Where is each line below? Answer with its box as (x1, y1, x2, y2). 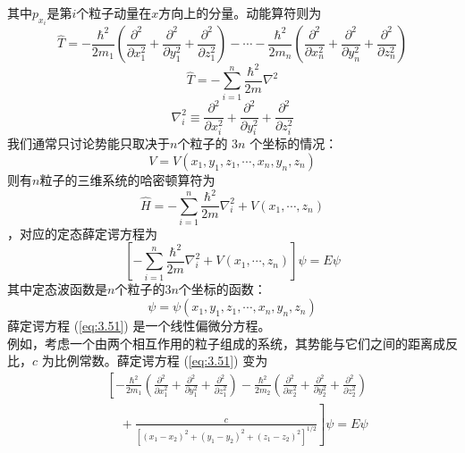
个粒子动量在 (76, 4, 152, 21)
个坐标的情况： (249, 134, 338, 153)
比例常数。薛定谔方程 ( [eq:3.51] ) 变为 (54, 351, 268, 370)
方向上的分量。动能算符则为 (158, 4, 322, 21)
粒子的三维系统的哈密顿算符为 (39, 170, 216, 189)
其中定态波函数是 (7, 280, 107, 298)
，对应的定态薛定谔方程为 (7, 223, 157, 242)
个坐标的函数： (178, 280, 266, 298)
